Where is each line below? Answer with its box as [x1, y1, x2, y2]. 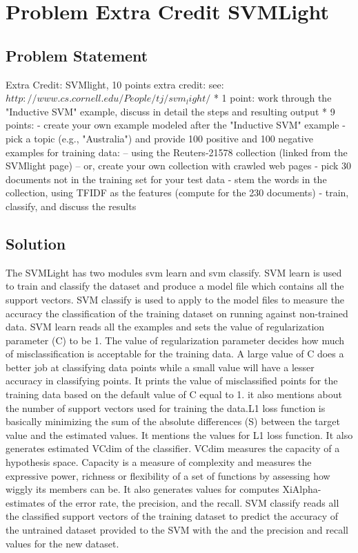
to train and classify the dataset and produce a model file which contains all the [6, 279, 344, 293]
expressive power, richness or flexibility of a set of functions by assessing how [6, 468, 330, 482]
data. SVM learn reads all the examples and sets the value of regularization [6, 319, 325, 334]
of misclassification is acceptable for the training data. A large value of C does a [6, 346, 344, 361]
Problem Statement [6, 44, 148, 66]
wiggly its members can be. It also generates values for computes [6, 482, 279, 496]
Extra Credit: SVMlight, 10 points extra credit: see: [6, 77, 224, 91]
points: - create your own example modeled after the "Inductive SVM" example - [6, 118, 346, 132]
